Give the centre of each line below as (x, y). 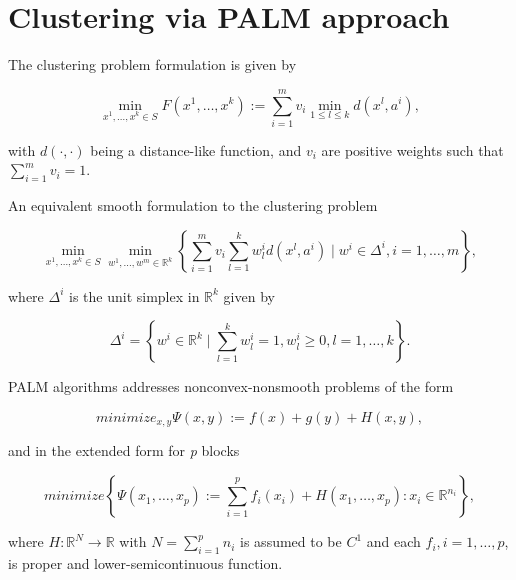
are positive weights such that (412, 149)
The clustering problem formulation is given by (152, 64)
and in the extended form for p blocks (124, 450)
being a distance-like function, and (196, 149)
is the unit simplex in (134, 295)
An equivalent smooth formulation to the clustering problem (193, 205)
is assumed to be (291, 541)
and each (393, 541)
